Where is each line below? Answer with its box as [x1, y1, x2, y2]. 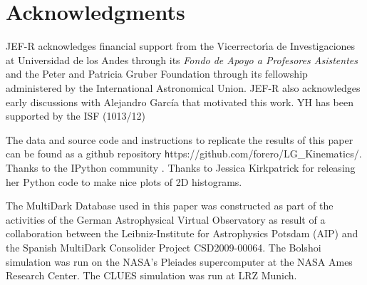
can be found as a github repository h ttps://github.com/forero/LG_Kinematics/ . [6, 146, 362, 161]
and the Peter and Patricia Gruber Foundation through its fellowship [6, 66, 308, 81]
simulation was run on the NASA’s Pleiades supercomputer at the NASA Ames [6, 254, 353, 269]
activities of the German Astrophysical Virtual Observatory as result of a [6, 212, 326, 227]
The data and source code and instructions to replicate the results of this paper [6, 132, 353, 147]
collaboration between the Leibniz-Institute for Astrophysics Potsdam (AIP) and [6, 226, 358, 241]
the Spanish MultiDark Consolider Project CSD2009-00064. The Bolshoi [6, 239, 321, 254]
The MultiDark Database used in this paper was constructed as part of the [6, 198, 334, 213]
